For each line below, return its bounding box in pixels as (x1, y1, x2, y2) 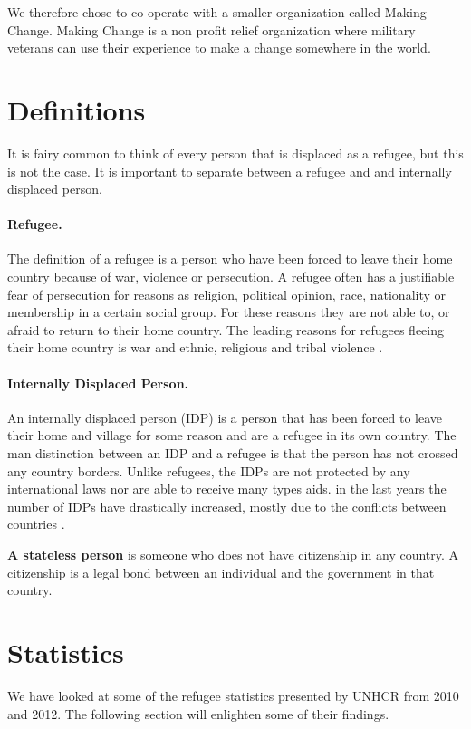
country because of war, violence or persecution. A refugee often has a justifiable (7, 267, 455, 286)
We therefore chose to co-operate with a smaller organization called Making (7, 3, 427, 21)
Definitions (7, 91, 146, 128)
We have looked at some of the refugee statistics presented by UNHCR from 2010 (7, 686, 459, 705)
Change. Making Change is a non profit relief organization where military (7, 20, 416, 39)
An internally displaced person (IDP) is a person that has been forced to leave (7, 408, 443, 427)
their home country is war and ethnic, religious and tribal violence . (7, 338, 383, 357)
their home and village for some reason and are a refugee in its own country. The (7, 426, 457, 445)
